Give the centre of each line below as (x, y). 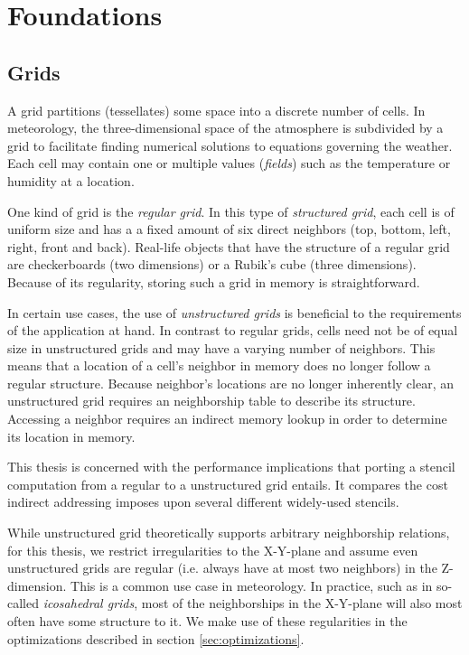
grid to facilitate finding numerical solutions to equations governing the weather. (230, 145)
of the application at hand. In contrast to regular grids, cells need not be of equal (233, 330)
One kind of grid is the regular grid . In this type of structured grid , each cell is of (231, 211)
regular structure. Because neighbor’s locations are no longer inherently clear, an (230, 383)
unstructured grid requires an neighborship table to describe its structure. (211, 401)
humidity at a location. (71, 180)
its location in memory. (71, 436)
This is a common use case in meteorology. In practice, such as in (252, 585)
